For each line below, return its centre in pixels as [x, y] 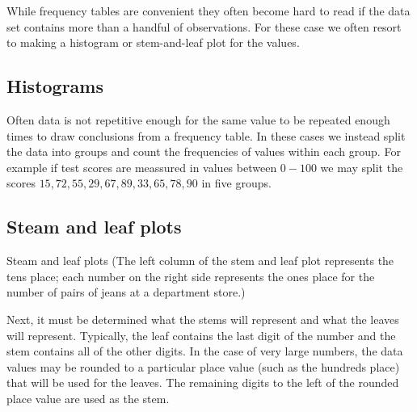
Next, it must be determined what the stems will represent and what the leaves [203, 319]
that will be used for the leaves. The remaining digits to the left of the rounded [203, 383]
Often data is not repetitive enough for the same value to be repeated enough [198, 119]
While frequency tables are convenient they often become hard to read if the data [208, 11]
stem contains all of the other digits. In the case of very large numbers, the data [205, 351]
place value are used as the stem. [88, 398]
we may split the [362, 167]
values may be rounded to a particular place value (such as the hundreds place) [203, 366]
